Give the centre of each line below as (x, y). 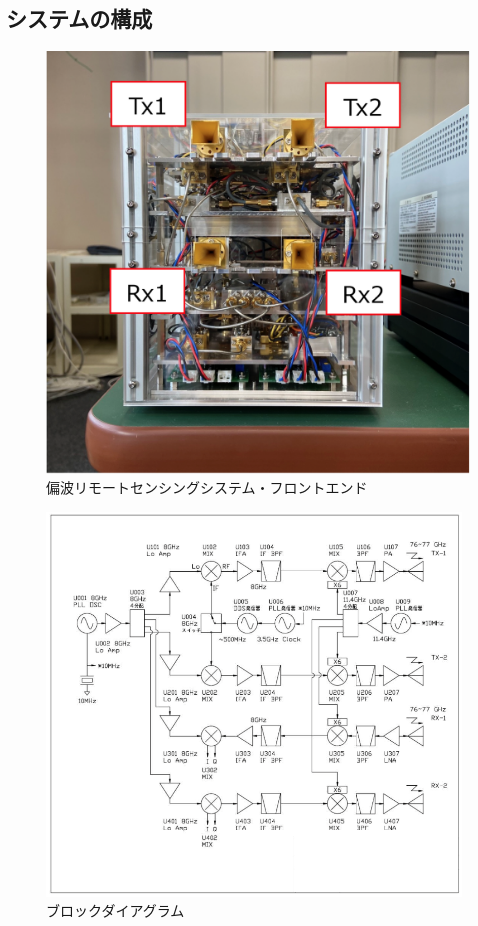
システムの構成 (79, 18)
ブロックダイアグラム (115, 910)
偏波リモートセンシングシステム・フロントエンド (207, 487)
